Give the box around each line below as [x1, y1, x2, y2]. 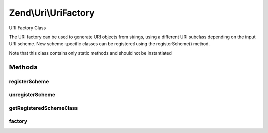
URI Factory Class [9, 25, 46, 31]
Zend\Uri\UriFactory [9, 7, 95, 18]
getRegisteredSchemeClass [9, 104, 78, 111]
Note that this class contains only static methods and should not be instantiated [9, 50, 172, 56]
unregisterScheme [9, 91, 56, 98]
